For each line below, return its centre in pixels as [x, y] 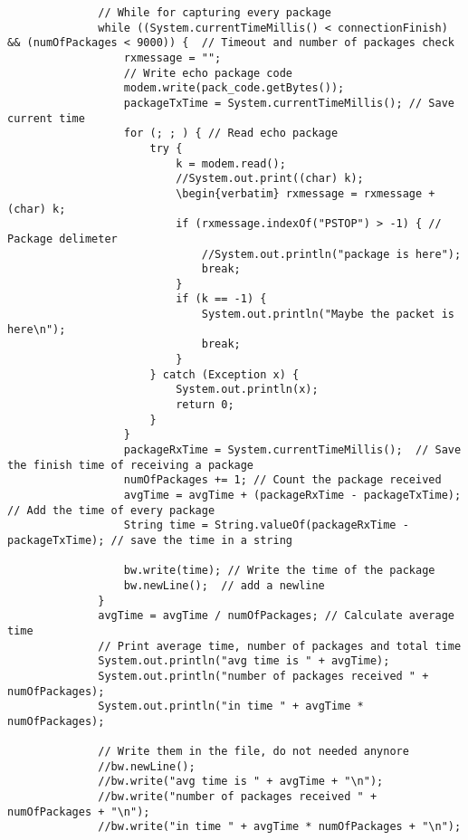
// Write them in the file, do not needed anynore [253, 752]
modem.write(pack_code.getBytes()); [234, 88]
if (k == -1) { [221, 299]
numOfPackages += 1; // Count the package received [282, 480]
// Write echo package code [208, 73]
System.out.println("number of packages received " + [263, 676]
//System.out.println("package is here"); [331, 254]
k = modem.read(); [231, 163]
